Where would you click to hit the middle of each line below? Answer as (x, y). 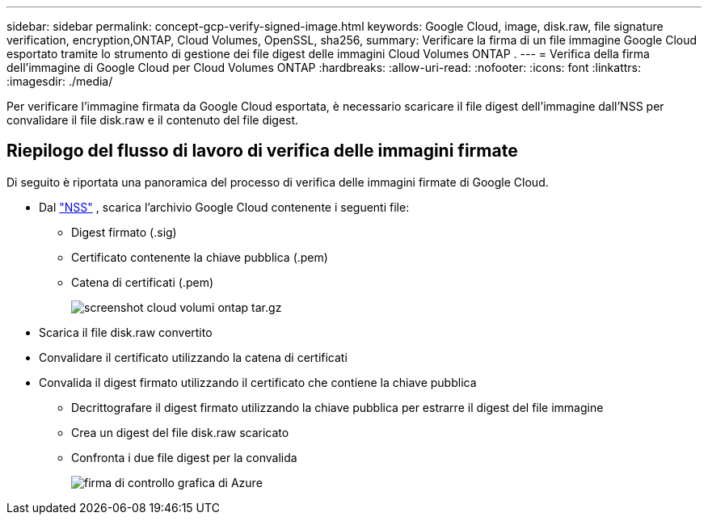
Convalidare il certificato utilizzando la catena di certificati (193, 357)
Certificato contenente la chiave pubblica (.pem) (200, 257)
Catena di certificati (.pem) (143, 282)
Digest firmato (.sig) (124, 232)
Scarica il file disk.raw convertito (126, 332)
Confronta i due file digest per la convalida (184, 457)
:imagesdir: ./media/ (60, 81)
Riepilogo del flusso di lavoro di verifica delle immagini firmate (262, 151)
